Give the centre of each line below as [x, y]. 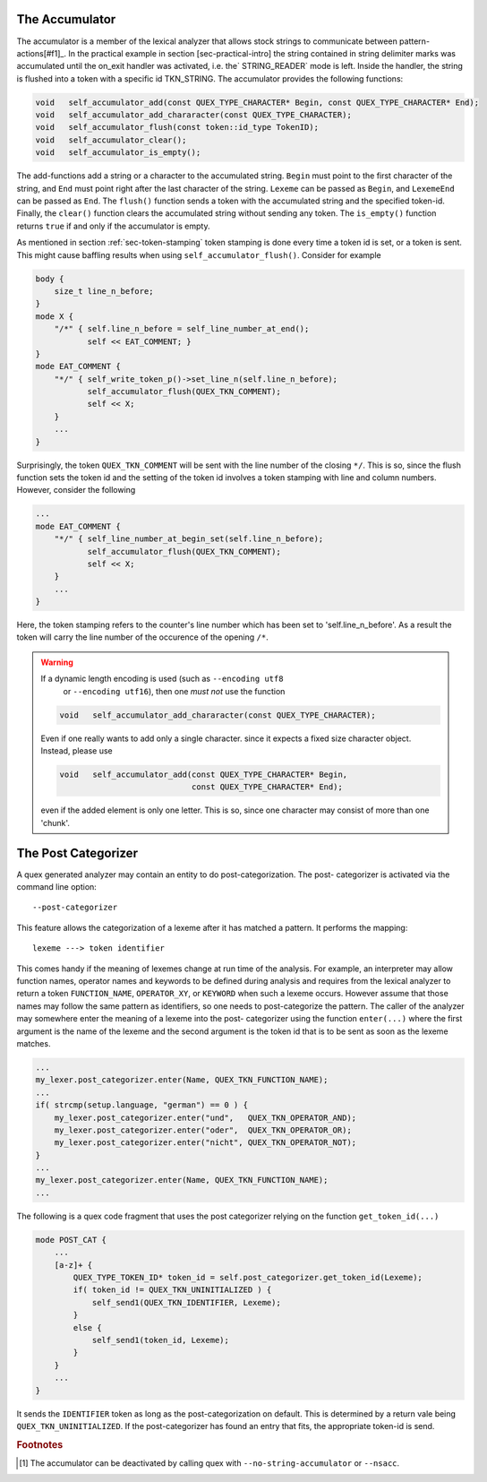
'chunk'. [56, 823]
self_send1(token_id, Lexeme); [161, 1340]
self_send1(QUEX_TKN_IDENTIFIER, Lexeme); [186, 1302]
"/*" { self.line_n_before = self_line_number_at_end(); [182, 329]
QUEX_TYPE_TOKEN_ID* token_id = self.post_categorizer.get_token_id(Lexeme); [248, 1277]
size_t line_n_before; [104, 291]
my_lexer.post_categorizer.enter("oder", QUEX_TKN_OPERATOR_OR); [203, 1130]
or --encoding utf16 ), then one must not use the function [174, 691]
